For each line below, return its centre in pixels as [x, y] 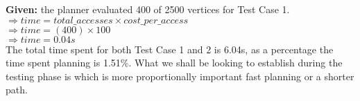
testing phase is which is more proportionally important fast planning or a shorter [180, 76]
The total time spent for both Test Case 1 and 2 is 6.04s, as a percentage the [170, 49]
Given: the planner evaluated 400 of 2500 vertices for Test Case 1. [148, 9]
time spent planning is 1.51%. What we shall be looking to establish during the [174, 63]
